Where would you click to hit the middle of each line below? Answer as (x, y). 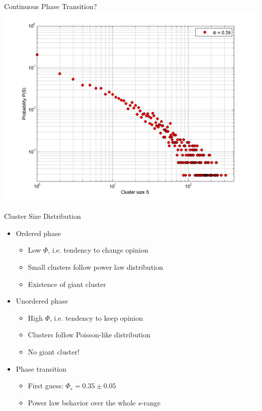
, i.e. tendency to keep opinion (96, 317)
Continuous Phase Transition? (51, 6)
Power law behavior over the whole (82, 402)
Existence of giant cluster (67, 284)
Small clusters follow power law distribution (95, 267)
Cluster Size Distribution (43, 216)
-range (151, 402)
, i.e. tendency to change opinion (98, 250)
